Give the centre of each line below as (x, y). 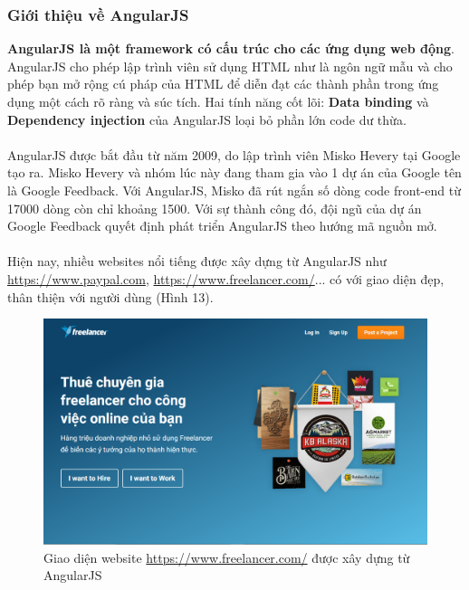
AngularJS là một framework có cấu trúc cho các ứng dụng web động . (231, 48)
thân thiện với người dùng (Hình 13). (110, 296)
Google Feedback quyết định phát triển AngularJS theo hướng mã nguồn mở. (222, 226)
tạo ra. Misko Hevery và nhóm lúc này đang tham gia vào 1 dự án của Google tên (234, 172)
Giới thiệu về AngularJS (98, 14)
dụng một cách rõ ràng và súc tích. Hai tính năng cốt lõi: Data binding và (218, 101)
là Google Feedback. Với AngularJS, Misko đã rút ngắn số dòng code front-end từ (234, 190)
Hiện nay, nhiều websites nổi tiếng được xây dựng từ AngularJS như (197, 261)
